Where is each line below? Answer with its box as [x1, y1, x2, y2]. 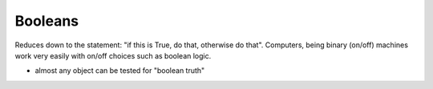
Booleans [14, 12, 79, 30]
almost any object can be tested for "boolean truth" [34, 66, 205, 75]
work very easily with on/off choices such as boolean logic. [14, 51, 212, 60]
